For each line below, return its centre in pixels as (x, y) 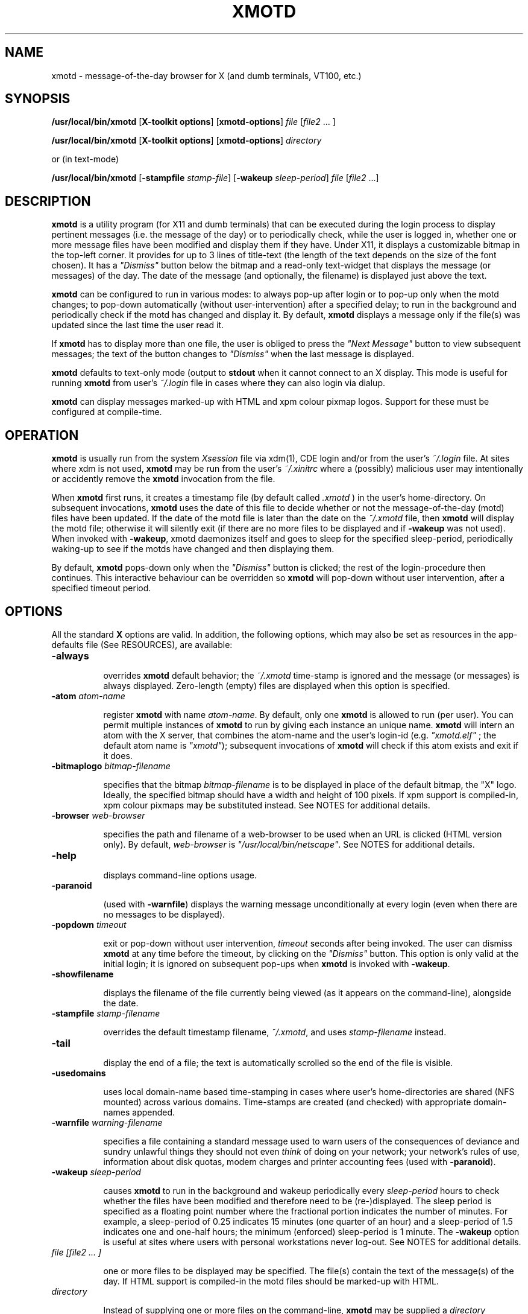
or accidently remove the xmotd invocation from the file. (163, 479)
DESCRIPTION (48, 201)
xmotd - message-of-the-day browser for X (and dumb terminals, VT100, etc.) (206, 75)
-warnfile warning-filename (107, 1122)
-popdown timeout (89, 924)
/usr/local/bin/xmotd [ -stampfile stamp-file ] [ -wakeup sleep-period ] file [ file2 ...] (215, 178)
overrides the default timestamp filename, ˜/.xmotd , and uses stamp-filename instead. (275, 1032)
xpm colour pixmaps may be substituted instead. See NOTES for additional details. (267, 805)
